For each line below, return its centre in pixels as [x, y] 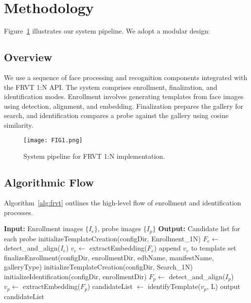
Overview [28, 57]
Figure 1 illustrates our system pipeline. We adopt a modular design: [107, 31]
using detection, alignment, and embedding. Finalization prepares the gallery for [124, 106]
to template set [214, 248]
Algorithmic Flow [49, 182]
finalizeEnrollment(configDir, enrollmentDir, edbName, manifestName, [109, 257]
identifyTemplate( [174, 286]
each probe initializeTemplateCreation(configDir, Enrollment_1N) [102, 238]
